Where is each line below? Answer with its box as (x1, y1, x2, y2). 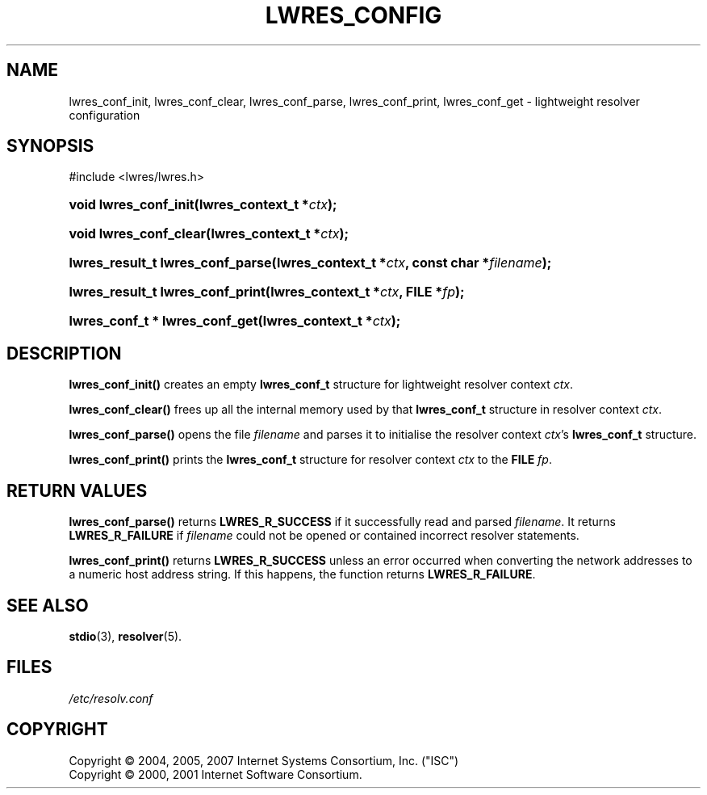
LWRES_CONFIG (265, 2, 442, 29)
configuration (69, 107, 140, 122)
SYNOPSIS (6, 136, 94, 157)
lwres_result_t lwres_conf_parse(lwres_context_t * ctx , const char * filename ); (69, 254, 552, 271)
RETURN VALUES (6, 480, 148, 501)
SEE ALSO (6, 595, 89, 616)
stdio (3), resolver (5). (69, 629, 182, 643)
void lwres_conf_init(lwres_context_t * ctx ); (69, 196, 337, 213)
